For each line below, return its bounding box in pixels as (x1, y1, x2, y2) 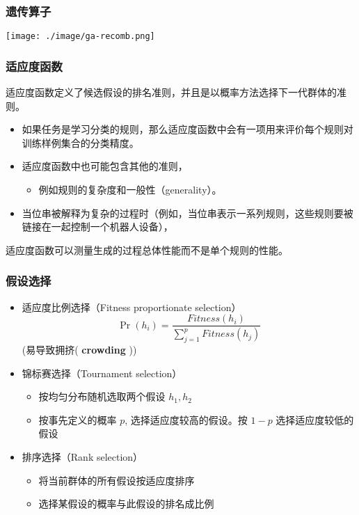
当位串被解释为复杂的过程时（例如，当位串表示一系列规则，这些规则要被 (22, 205, 353, 220)
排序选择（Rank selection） (22, 449, 143, 463)
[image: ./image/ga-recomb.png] (6, 31, 155, 42)
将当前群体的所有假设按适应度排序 (38, 473, 195, 487)
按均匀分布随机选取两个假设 (38, 389, 166, 404)
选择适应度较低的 (276, 412, 354, 427)
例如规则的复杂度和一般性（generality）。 (38, 182, 222, 197)
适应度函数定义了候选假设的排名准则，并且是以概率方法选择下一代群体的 (6, 85, 337, 100)
